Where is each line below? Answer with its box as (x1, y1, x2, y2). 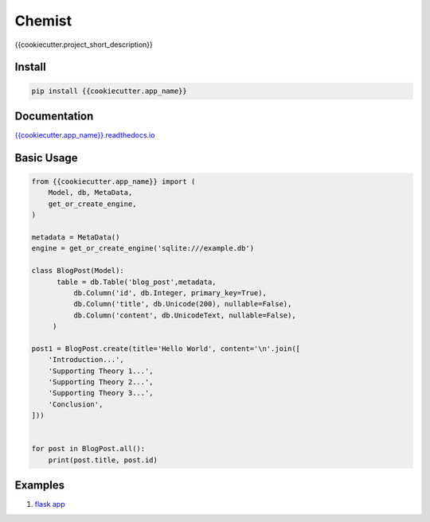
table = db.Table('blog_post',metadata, (57, 277, 217, 286)
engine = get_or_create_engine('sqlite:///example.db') (31, 243, 255, 253)
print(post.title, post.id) (48, 455, 158, 465)
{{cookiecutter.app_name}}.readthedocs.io (14, 130, 155, 140)
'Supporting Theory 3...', (48, 388, 154, 398)
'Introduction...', (48, 355, 125, 364)
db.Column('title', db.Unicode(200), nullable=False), (72, 299, 292, 309)
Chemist (14, 12, 72, 29)
